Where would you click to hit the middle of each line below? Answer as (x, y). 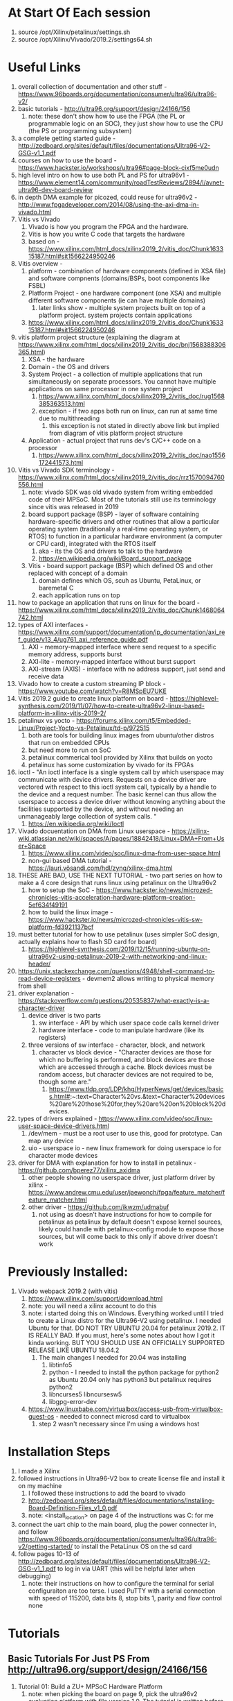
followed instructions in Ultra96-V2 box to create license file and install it (121, 1478)
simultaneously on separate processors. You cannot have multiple (122, 381)
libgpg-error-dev (73, 1401)
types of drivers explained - (57, 1118)
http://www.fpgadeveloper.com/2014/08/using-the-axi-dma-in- (109, 204)
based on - (44, 241)
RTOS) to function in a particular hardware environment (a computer (125, 536)
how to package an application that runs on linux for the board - (109, 602)
